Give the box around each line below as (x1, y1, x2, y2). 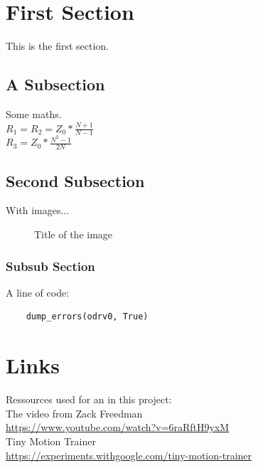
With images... (6, 203, 70, 218)
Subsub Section (6, 257, 95, 275)
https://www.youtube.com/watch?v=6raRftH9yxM (6, 420, 230, 435)
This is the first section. (6, 38, 109, 53)
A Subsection (6, 73, 105, 95)
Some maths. (6, 106, 62, 121)
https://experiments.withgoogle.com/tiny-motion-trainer (6, 447, 252, 462)
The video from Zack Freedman (6, 405, 143, 420)
